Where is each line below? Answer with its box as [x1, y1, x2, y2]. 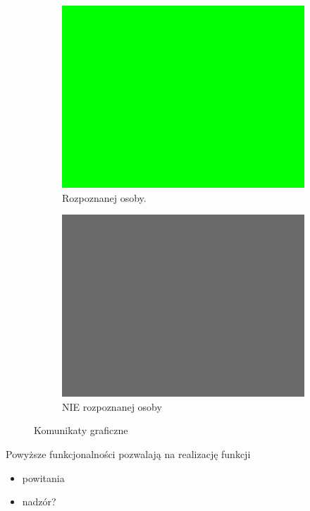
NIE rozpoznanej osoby [62, 399, 162, 414]
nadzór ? [22, 494, 56, 509]
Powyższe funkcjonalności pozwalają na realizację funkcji [6, 446, 251, 461]
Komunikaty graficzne [34, 423, 128, 438]
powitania [22, 470, 65, 485]
